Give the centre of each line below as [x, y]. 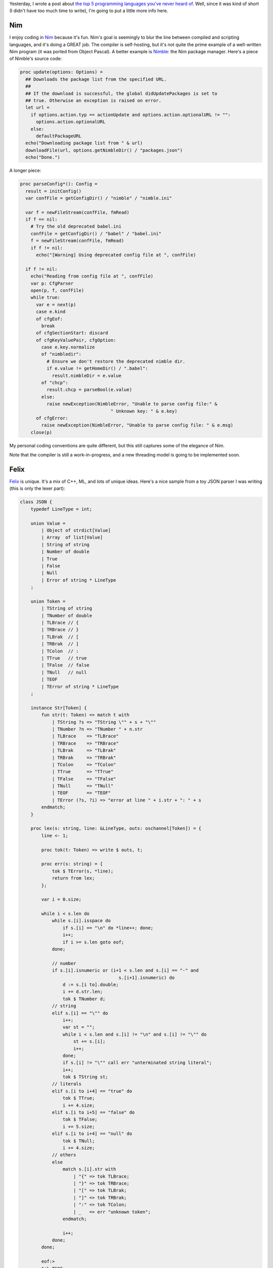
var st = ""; [79, 1027]
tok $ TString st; [85, 1077]
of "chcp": [55, 383]
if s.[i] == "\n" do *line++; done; [108, 928]
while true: [45, 297]
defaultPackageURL [59, 136]
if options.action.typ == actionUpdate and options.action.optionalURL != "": [131, 115]
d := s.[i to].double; [90, 985]
